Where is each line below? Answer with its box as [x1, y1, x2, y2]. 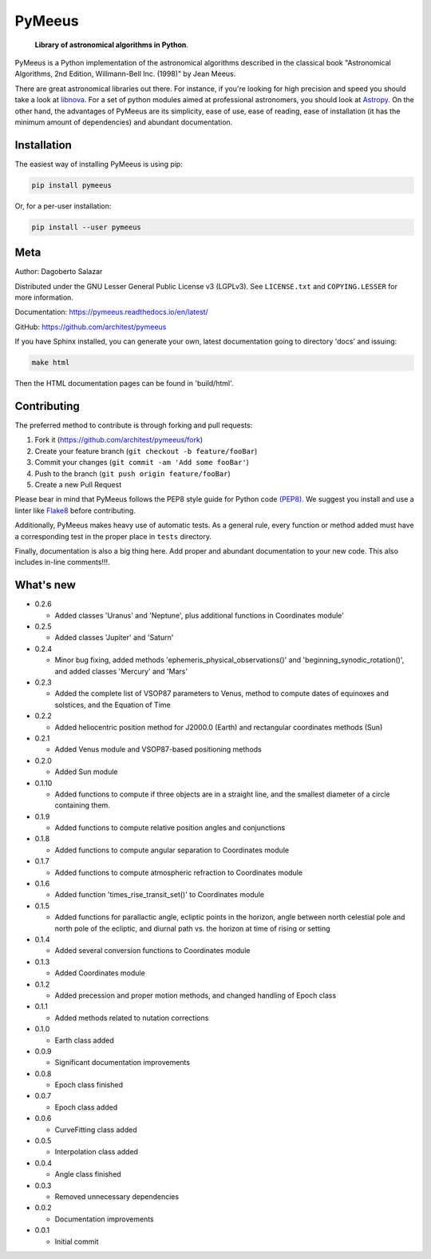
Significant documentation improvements [54, 1058, 191, 1067]
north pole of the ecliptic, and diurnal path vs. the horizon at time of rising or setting [54, 923, 330, 933]
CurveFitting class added [54, 1125, 137, 1134]
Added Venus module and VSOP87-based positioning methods [54, 745, 263, 754]
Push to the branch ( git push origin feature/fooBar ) [34, 468, 231, 479]
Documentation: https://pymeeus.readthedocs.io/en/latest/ [14, 308, 209, 317]
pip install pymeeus [31, 181, 112, 189]
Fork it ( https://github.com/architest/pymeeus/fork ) [34, 435, 204, 445]
